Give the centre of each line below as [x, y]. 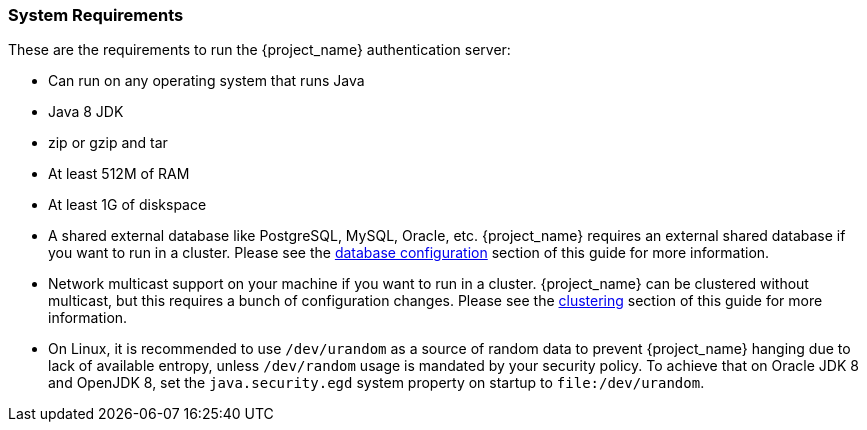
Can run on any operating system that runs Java [206, 81]
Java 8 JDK [86, 112]
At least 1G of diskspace [127, 205]
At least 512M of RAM [119, 174]
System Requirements [96, 15]
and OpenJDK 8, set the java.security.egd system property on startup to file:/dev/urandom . [376, 383]
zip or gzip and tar [108, 143]
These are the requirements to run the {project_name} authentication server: [259, 50]
